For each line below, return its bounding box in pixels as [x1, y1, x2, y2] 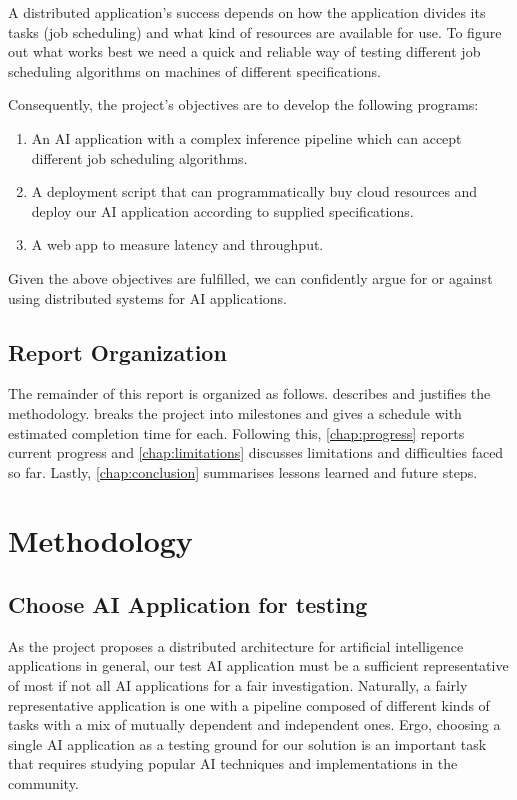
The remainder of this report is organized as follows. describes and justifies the [8, 383, 491, 404]
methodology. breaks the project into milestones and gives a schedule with [8, 402, 462, 423]
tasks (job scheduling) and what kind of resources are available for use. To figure [8, 21, 502, 42]
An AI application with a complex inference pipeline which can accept [31, 127, 462, 148]
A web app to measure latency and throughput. [31, 234, 324, 255]
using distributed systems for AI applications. [8, 287, 288, 308]
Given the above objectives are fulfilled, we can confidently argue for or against [8, 267, 493, 288]
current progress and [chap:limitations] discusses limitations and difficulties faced [8, 442, 504, 463]
